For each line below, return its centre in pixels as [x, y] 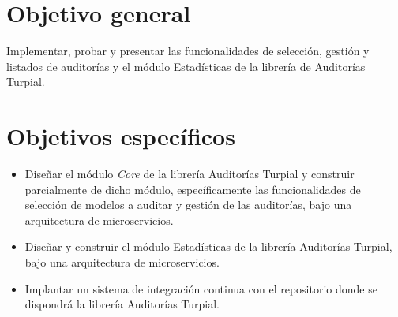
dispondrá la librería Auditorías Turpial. [122, 304]
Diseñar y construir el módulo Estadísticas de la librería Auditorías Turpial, [208, 246]
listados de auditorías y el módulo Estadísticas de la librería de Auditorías [186, 66]
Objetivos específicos [121, 136]
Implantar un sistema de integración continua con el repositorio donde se [201, 288]
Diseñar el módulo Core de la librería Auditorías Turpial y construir [190, 174]
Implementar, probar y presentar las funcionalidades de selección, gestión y [188, 51]
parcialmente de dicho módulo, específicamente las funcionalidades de [193, 189]
